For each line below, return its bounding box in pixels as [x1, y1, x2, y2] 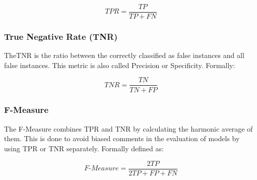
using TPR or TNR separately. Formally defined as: [4, 143, 164, 153]
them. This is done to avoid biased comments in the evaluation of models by [4, 133, 240, 144]
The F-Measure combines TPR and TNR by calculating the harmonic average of [4, 123, 253, 134]
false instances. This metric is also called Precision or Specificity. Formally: [4, 59, 235, 70]
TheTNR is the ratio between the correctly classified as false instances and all [4, 50, 244, 61]
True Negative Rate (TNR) [4, 30, 118, 42]
